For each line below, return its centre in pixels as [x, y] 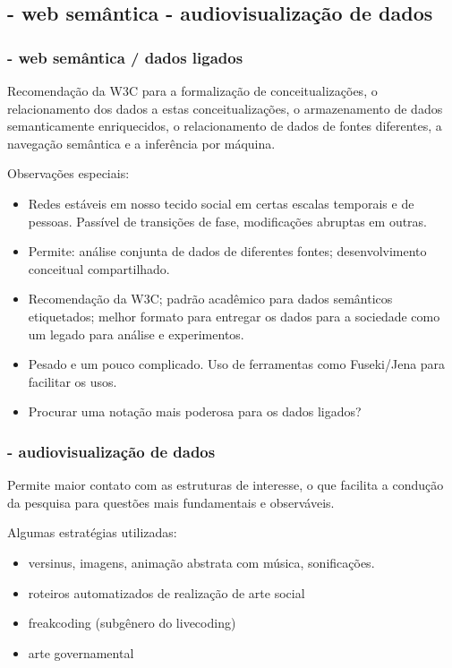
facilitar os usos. [72, 381]
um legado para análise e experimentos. [136, 334]
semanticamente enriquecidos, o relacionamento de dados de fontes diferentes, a [225, 126]
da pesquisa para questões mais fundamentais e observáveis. [171, 502]
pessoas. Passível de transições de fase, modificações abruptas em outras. [228, 221]
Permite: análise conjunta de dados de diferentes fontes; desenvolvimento [227, 251]
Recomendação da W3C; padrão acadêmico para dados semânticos [210, 299]
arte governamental [81, 652]
